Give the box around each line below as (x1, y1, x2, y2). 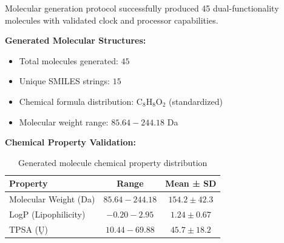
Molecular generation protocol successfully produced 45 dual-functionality (5, 2, 279, 14)
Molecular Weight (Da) (9, 193, 95, 205)
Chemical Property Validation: (5, 136, 136, 148)
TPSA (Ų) (9, 222, 48, 235)
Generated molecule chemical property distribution (18, 156, 208, 168)
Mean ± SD (165, 177, 217, 190)
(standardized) (169, 95, 223, 107)
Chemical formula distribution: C (19, 95, 143, 107)
